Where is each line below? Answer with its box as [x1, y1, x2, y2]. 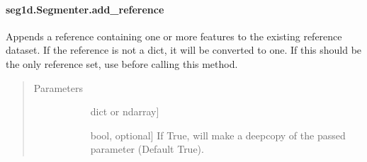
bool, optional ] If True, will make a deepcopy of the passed [90, 127, 346, 142]
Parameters [33, 80, 83, 95]
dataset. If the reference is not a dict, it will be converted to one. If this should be [6, 42, 362, 57]
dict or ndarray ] [90, 104, 159, 119]
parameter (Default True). [90, 141, 204, 156]
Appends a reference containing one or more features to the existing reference [6, 28, 342, 43]
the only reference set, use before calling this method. [6, 56, 238, 71]
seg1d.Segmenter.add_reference [6, 1, 164, 16]
